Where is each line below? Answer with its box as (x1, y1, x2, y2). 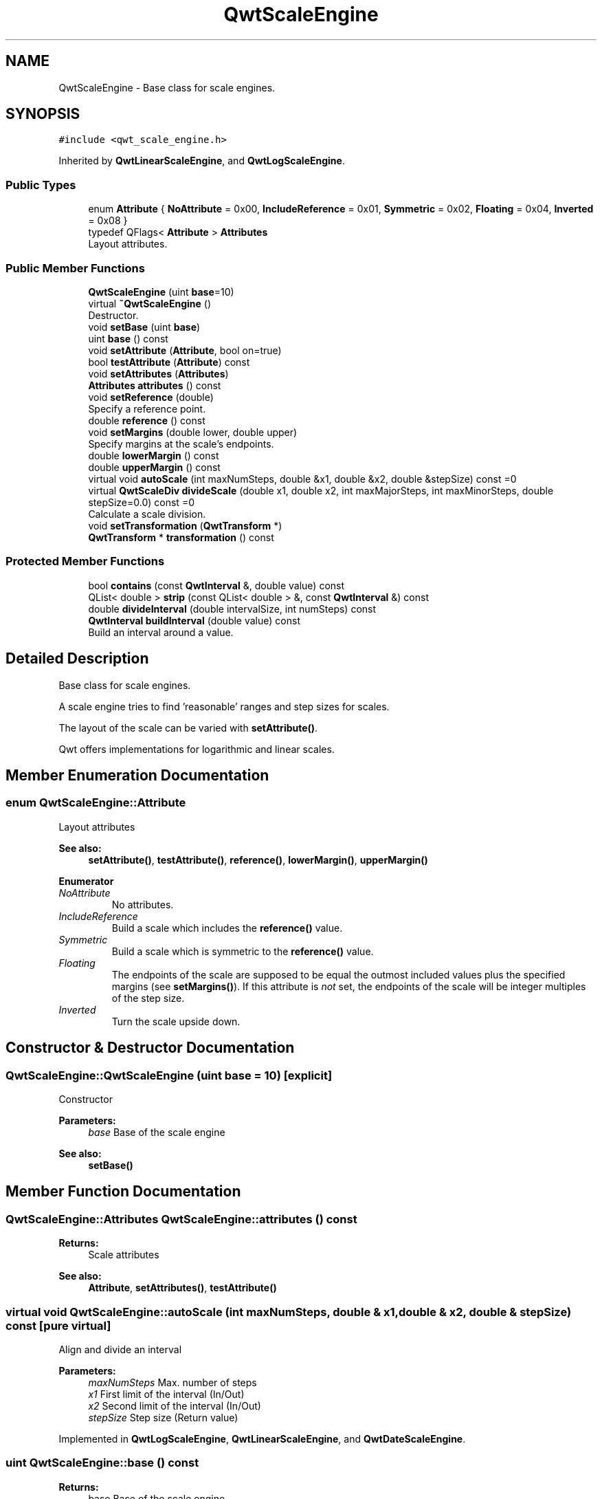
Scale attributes (88, 1249, 159, 1261)
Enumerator (58, 875, 114, 887)
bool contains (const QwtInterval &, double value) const (88, 579, 345, 591)
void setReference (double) (88, 391, 214, 403)
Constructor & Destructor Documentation (5, 1039, 295, 1057)
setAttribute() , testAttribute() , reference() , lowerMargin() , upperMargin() (88, 853, 428, 866)
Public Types (5, 177, 76, 192)
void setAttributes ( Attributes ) (88, 367, 229, 380)
